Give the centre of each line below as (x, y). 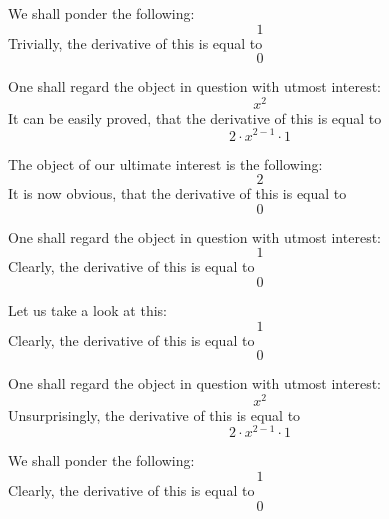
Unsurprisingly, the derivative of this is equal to (154, 414)
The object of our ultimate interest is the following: (165, 163)
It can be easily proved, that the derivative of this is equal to (195, 117)
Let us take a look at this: (87, 309)
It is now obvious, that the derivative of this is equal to (177, 193)
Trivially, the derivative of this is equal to (135, 42)
